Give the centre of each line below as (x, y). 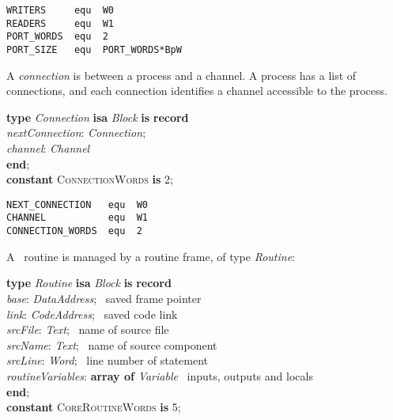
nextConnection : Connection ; (76, 132)
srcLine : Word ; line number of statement (108, 360)
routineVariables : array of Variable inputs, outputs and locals (160, 375)
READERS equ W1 (60, 23)
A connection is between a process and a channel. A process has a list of (181, 75)
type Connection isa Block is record (98, 117)
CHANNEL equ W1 (77, 218)
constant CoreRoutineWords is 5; (94, 407)
